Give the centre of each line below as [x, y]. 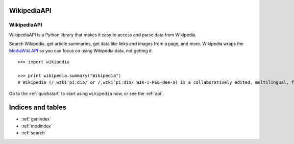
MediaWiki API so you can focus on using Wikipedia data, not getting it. [81, 50]
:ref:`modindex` [37, 126]
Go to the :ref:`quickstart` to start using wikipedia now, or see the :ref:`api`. [86, 94]
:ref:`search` [34, 133]
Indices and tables [38, 108]
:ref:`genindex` [36, 119]
